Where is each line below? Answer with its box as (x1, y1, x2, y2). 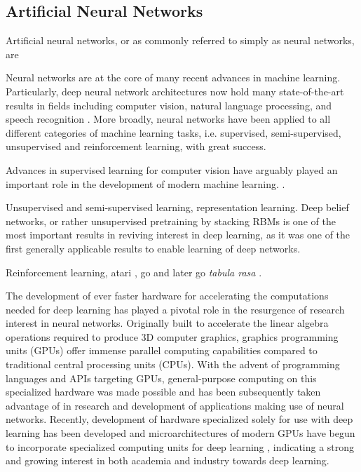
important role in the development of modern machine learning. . (6, 176, 285, 191)
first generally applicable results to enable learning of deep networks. (6, 241, 301, 255)
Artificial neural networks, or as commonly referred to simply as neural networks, (6, 33, 355, 48)
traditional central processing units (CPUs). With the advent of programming (6, 357, 340, 372)
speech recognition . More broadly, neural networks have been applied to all (6, 112, 331, 126)
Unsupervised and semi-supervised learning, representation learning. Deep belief (6, 200, 349, 215)
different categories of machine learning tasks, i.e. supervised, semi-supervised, (6, 125, 341, 140)
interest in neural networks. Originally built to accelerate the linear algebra (6, 316, 329, 330)
